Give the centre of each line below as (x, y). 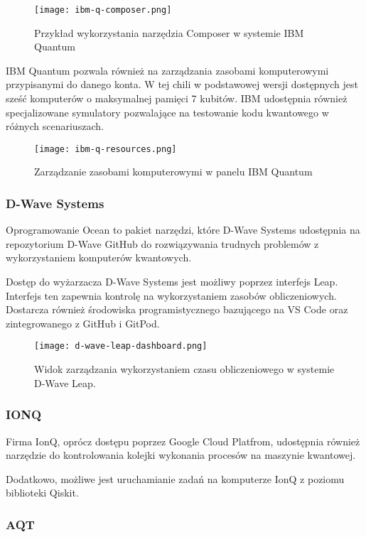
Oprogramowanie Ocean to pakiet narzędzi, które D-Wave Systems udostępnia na (183, 230)
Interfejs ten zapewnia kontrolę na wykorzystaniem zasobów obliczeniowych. (171, 295)
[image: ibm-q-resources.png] (106, 149)
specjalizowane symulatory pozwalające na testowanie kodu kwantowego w (167, 112)
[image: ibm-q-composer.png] (103, 10)
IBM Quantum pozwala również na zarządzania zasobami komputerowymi (167, 70)
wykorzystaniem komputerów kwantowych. (99, 257)
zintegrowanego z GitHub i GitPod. (83, 323)
